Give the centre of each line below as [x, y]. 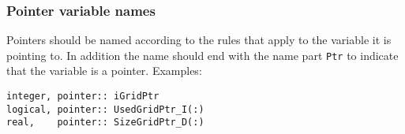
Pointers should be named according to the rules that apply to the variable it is [199, 40]
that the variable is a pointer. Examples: [104, 71]
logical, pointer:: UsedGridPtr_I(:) [105, 109]
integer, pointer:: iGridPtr [83, 97]
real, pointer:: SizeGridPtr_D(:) [105, 123]
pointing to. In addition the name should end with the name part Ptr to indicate [202, 55]
